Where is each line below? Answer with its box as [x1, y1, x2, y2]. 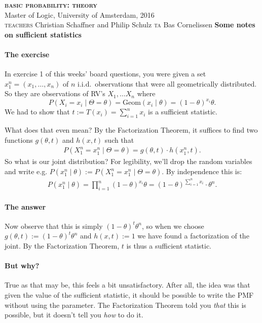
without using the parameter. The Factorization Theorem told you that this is [5, 299, 246, 310]
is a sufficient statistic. [148, 106, 217, 117]
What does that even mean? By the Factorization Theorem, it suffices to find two [5, 125, 258, 135]
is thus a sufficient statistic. [126, 240, 212, 251]
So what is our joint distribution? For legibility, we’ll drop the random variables [5, 156, 252, 167]
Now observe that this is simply [5, 220, 103, 231]
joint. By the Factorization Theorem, [5, 240, 120, 251]
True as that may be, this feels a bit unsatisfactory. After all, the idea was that [5, 279, 250, 290]
